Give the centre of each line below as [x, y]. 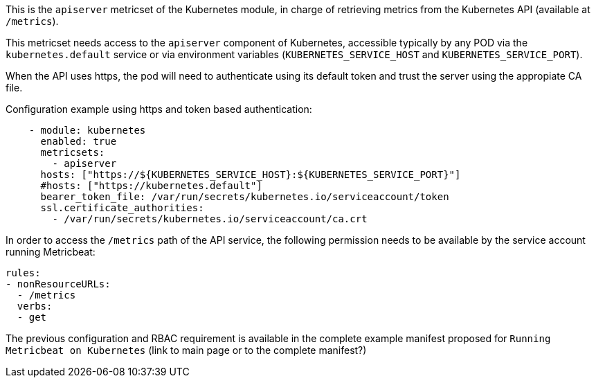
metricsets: [73, 152]
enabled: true [79, 141]
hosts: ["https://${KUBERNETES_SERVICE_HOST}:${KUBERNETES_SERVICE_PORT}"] [251, 175]
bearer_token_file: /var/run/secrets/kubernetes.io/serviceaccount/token [245, 197]
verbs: [35, 306]
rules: [23, 273]
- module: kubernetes [87, 130]
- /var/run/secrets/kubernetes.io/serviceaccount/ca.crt [210, 219]
